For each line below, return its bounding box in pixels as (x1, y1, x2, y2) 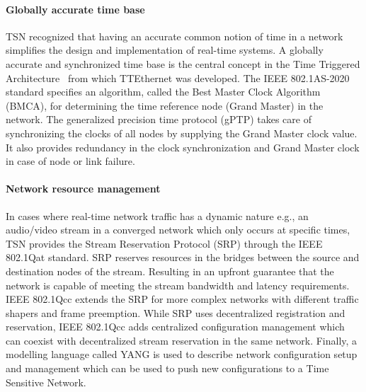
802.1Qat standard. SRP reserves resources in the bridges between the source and (6, 250, 360, 265)
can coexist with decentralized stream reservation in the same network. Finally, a (6, 333, 358, 347)
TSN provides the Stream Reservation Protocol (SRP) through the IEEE (6, 236, 323, 250)
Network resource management (6, 181, 161, 196)
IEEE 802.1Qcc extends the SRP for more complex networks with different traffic (6, 292, 359, 306)
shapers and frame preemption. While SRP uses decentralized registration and (6, 305, 345, 320)
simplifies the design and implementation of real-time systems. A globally (6, 42, 324, 57)
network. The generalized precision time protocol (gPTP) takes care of (6, 112, 311, 127)
